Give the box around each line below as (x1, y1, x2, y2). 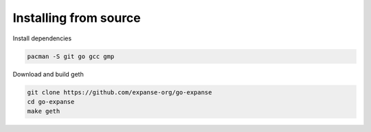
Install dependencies (12, 34, 72, 42)
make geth (27, 107, 60, 116)
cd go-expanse (27, 98, 75, 105)
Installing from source (12, 10, 141, 25)
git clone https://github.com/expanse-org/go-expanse (27, 88, 212, 96)
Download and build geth (12, 70, 84, 78)
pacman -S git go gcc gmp (27, 52, 115, 60)
